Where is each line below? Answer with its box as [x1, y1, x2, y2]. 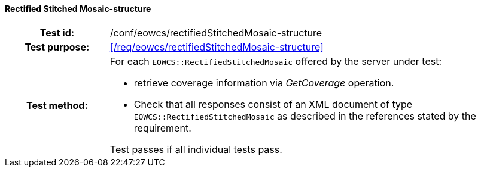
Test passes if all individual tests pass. [109, 143, 282, 155]
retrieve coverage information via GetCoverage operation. [133, 76, 394, 89]
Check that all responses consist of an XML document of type [133, 98, 413, 110]
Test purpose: [25, 40, 90, 53]
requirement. [133, 121, 191, 134]
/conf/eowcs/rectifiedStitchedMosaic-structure [109, 26, 322, 39]
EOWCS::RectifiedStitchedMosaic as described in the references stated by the [133, 110, 476, 122]
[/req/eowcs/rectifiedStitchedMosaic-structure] [109, 40, 324, 53]
